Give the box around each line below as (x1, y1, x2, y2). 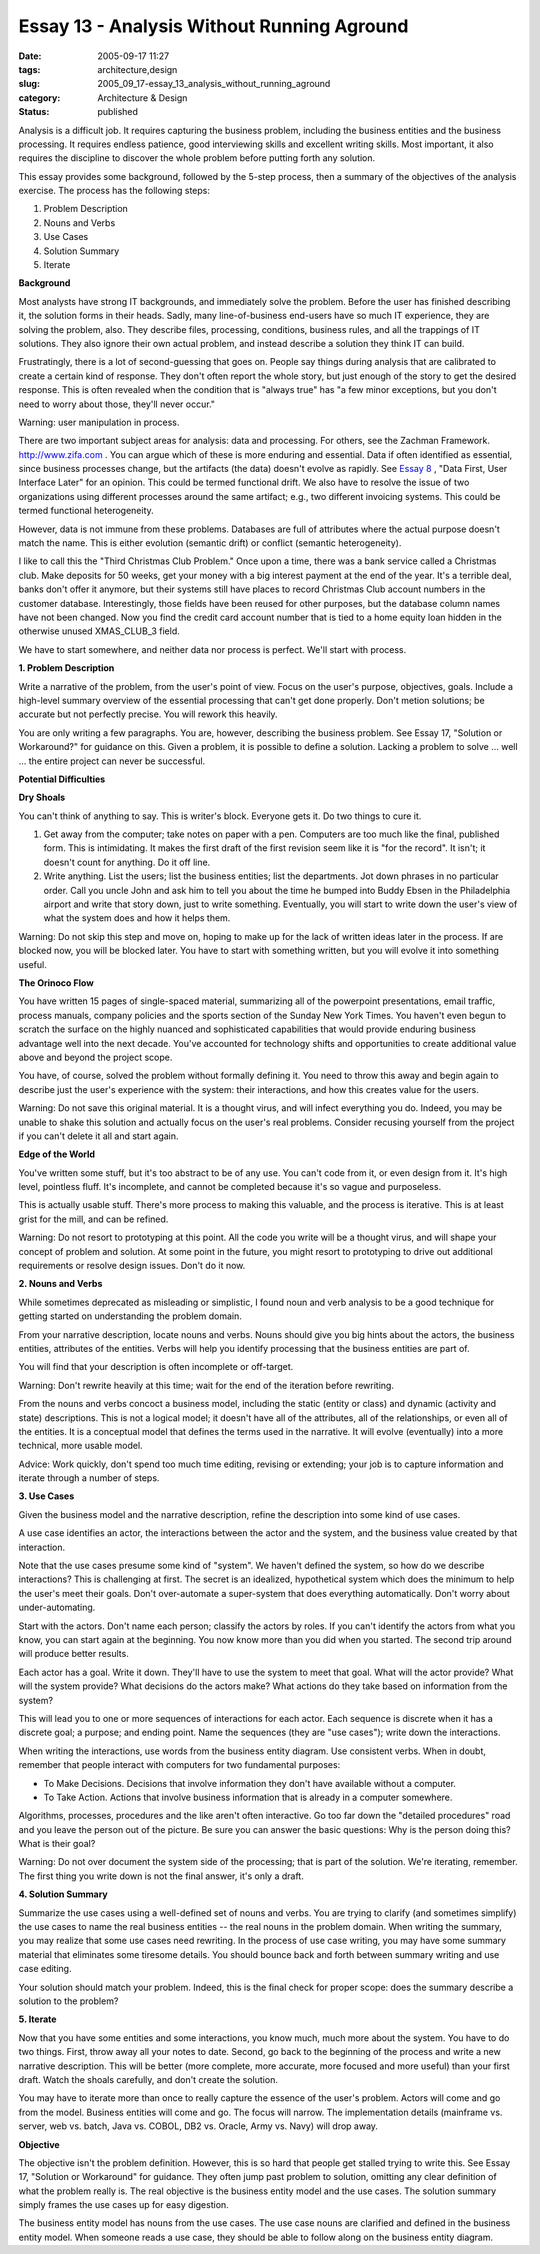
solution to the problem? (18, 1995, 119, 2007)
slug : (18, 78, 40, 90)
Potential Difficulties (18, 773, 106, 785)
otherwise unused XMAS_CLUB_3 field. (18, 625, 180, 637)
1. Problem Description (18, 662, 115, 674)
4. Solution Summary (18, 1888, 109, 1900)
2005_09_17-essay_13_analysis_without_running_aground (97, 78, 331, 90)
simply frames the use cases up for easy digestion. (18, 2199, 229, 2211)
